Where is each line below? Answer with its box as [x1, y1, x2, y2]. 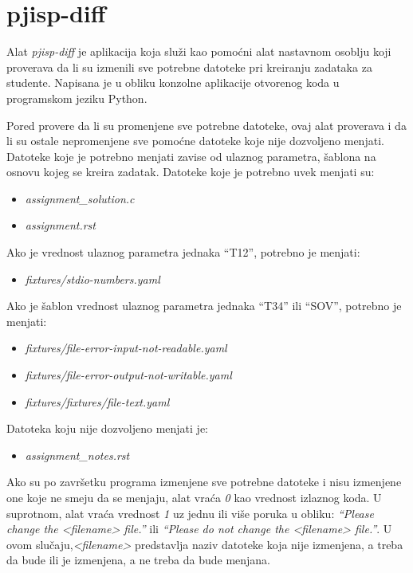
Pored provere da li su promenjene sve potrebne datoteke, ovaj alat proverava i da [6, 116, 407, 133]
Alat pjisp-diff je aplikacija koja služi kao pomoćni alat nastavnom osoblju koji [6, 43, 391, 60]
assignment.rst [25, 217, 96, 234]
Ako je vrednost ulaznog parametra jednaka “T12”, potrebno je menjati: [6, 244, 360, 261]
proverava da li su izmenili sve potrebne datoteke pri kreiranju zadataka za [6, 58, 372, 75]
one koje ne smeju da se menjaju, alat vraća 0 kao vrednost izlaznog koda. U [6, 489, 382, 505]
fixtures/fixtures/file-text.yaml [25, 393, 170, 410]
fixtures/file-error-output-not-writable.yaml [25, 367, 232, 383]
